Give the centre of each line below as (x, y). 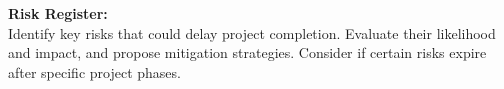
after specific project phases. (94, 71)
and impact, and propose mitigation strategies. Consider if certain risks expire (247, 52)
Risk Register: (58, 13)
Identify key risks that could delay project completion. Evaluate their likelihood (252, 32)
